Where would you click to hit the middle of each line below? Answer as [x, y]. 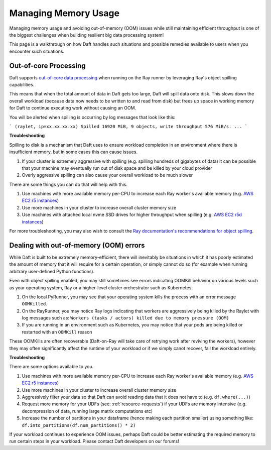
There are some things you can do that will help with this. [68, 184]
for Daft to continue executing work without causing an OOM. [73, 108]
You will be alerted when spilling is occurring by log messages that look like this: [92, 117]
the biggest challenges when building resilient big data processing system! [87, 35]
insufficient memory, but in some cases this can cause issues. [74, 152]
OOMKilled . [34, 304]
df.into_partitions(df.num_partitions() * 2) [79, 425]
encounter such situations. [37, 51]
